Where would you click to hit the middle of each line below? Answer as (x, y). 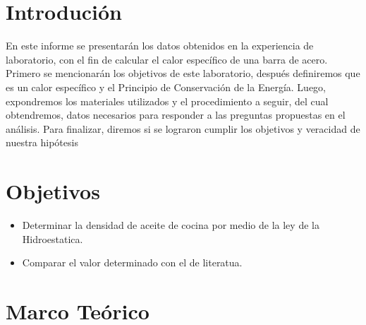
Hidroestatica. (53, 238)
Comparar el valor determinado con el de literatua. (132, 262)
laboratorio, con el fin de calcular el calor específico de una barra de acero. (167, 59)
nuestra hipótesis (42, 142)
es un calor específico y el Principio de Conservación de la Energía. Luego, (166, 87)
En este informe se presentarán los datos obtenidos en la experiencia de (160, 46)
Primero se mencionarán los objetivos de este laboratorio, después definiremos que (183, 73)
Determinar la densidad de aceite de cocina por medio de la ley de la (171, 225)
